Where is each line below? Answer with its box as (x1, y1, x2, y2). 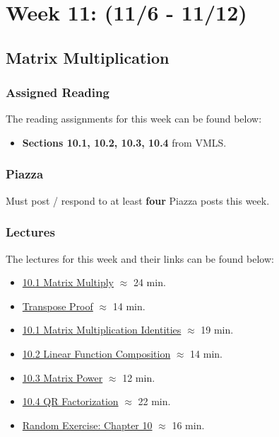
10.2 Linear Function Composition (22, 346, 171, 361)
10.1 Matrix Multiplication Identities (22, 322, 182, 337)
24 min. (133, 275, 166, 290)
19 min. (201, 322, 234, 337)
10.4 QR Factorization (22, 394, 119, 409)
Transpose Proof (22, 298, 93, 313)
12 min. (122, 370, 155, 385)
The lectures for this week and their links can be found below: (6, 251, 274, 266)
